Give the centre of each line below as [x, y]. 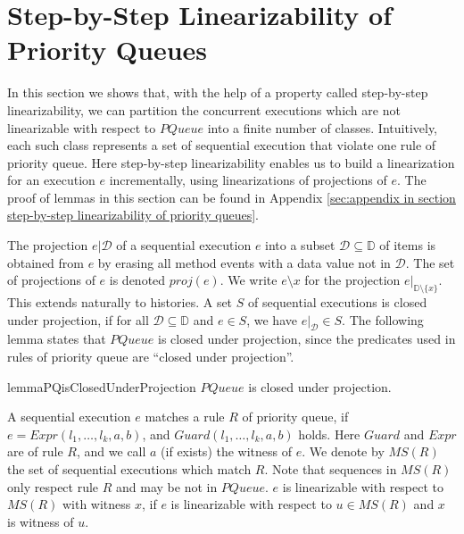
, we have [272, 319]
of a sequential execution [184, 245]
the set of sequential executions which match [129, 469]
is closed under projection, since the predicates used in [307, 339]
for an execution [51, 180]
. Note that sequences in [331, 469]
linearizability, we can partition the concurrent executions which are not [204, 109]
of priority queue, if [295, 417]
